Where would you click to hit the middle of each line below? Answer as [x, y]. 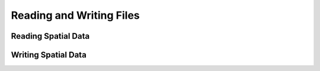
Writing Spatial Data [49, 55]
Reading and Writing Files [75, 15]
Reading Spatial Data [50, 36]
